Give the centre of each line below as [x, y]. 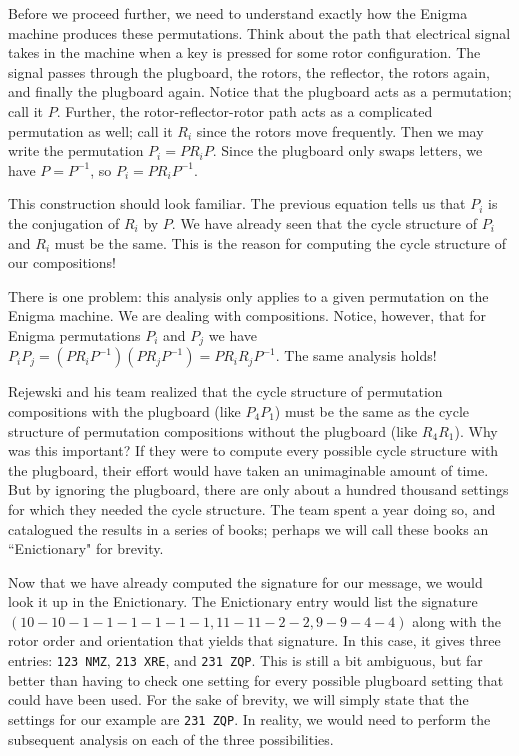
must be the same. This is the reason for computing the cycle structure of [280, 242]
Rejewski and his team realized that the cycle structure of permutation [225, 391]
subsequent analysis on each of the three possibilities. [171, 738]
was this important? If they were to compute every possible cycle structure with [253, 450]
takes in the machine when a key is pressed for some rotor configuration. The [244, 52]
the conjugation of [64, 222]
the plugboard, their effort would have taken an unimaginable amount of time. [248, 469]
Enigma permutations [74, 334]
